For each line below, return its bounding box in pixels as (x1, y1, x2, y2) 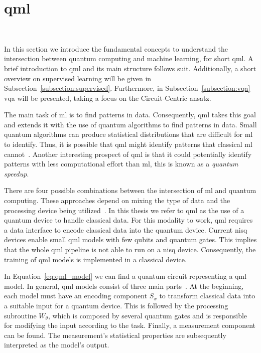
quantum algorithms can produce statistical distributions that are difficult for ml (4, 129, 253, 139)
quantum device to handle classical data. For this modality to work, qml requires (4, 215, 253, 225)
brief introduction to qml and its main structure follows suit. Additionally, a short (4, 63, 256, 73)
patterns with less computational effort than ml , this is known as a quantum (4, 158, 238, 169)
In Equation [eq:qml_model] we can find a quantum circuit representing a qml (4, 271, 247, 281)
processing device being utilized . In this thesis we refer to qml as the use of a (4, 205, 244, 215)
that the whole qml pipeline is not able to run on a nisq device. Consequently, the (4, 244, 256, 254)
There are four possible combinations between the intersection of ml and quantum (4, 185, 256, 196)
